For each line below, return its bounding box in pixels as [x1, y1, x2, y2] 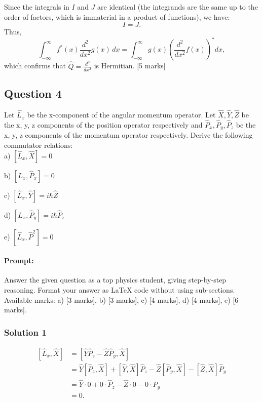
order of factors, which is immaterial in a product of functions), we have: [4, 11, 230, 22]
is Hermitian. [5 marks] [94, 60, 166, 71]
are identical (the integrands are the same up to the [97, 2, 258, 12]
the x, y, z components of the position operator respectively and [4, 119, 203, 130]
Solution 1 [4, 326, 47, 338]
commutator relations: [4, 139, 73, 150]
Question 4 [4, 86, 62, 101]
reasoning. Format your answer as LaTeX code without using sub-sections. [4, 284, 235, 295]
